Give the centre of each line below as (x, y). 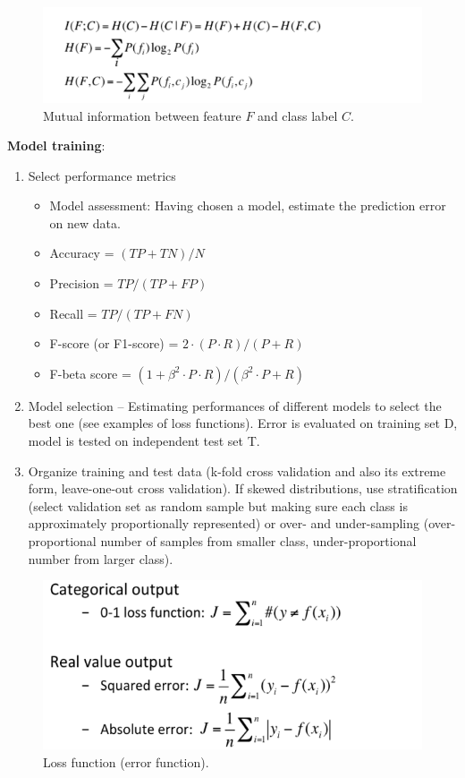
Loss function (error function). (126, 761)
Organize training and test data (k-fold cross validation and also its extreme (237, 470)
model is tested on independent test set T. (144, 441)
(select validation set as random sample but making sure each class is (218, 505)
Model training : (56, 145)
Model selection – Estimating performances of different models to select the (235, 405)
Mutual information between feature (142, 115)
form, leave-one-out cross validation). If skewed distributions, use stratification (243, 488)
